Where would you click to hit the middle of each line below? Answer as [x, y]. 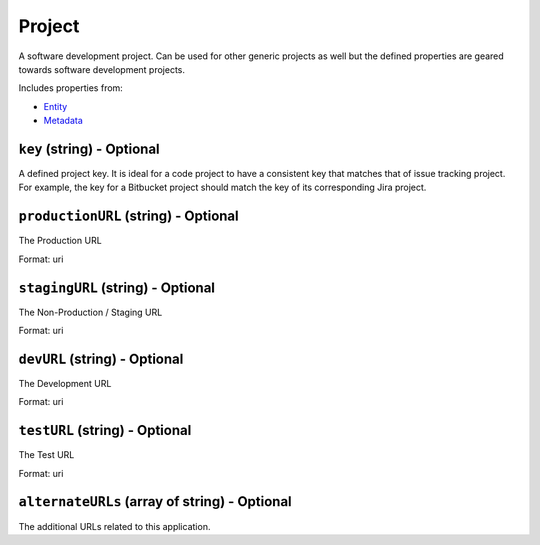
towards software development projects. [101, 69]
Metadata [63, 121]
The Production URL [60, 241]
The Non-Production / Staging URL [90, 312]
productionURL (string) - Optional [128, 216]
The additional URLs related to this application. [114, 526]
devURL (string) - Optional [101, 358]
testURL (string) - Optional [105, 430]
